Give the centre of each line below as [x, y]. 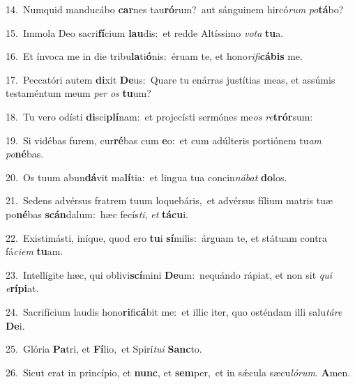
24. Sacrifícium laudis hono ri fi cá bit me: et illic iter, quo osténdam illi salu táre [174, 311]
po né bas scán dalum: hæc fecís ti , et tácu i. [97, 214]
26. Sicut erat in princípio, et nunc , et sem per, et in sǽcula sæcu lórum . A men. [178, 372]
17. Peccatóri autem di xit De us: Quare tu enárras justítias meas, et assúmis [171, 79]
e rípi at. [22, 288]
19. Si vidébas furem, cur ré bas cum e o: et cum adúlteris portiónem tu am [164, 140]
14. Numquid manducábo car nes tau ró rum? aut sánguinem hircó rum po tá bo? [175, 9]
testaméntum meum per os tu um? [78, 93]
